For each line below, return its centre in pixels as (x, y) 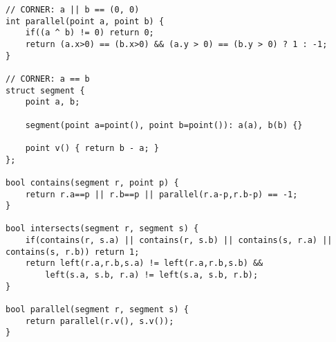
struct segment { (45, 90)
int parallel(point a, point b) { (85, 21)
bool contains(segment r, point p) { (92, 182)
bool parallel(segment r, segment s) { (97, 310)
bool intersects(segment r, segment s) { (102, 229)
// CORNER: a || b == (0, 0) (73, 10)
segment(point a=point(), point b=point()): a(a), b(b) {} (164, 125)
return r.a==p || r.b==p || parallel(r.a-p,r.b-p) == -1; (161, 194)
